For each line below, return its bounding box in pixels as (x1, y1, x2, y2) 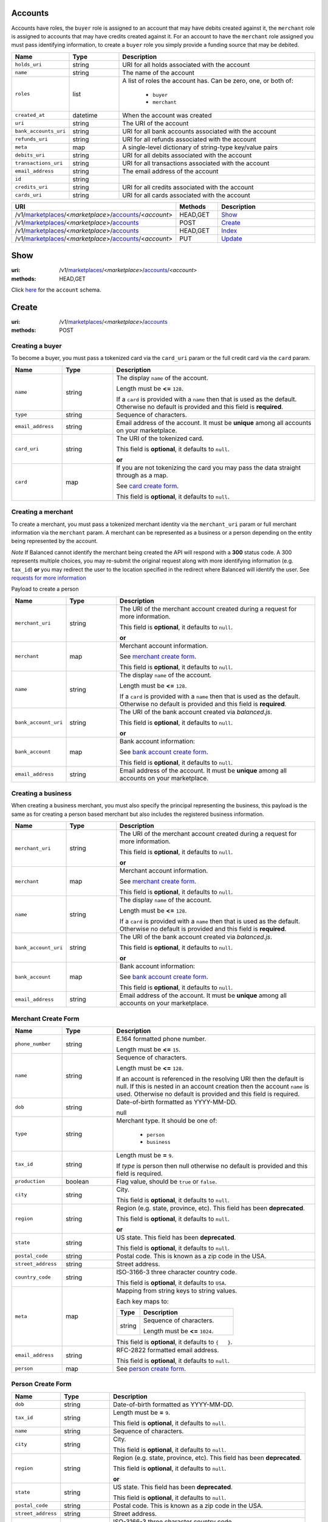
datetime (72, 111, 98, 119)
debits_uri (15, 152, 46, 158)
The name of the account (122, 68, 194, 77)
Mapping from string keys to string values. (116, 1286, 237, 1295)
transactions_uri (15, 160, 63, 167)
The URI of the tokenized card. (116, 434, 204, 443)
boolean (66, 1177, 89, 1185)
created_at (15, 112, 46, 119)
